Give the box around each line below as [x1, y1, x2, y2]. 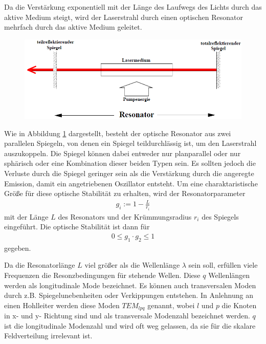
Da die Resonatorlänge [4, 260, 75, 270]
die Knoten [221, 299, 257, 310]
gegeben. [4, 242, 31, 253]
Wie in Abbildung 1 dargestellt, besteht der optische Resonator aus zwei [4, 127, 231, 138]
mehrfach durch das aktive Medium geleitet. [4, 21, 142, 32]
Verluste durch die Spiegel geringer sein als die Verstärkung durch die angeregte [4, 167, 254, 178]
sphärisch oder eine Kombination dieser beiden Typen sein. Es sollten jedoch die [4, 158, 256, 168]
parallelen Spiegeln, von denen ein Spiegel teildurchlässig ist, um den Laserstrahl [4, 138, 257, 148]
